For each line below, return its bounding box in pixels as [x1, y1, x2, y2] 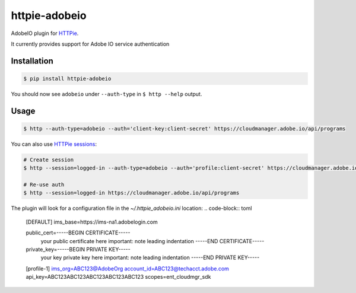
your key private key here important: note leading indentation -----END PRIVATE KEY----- [40, 254, 260, 261]
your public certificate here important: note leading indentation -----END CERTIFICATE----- [40, 237, 265, 244]
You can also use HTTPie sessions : [11, 140, 97, 148]
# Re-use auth [23, 181, 65, 188]
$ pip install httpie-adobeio [23, 75, 112, 82]
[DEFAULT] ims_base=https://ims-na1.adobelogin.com [26, 218, 158, 225]
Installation [11, 56, 53, 66]
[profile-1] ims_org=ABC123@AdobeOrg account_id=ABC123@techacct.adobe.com [26, 265, 230, 272]
